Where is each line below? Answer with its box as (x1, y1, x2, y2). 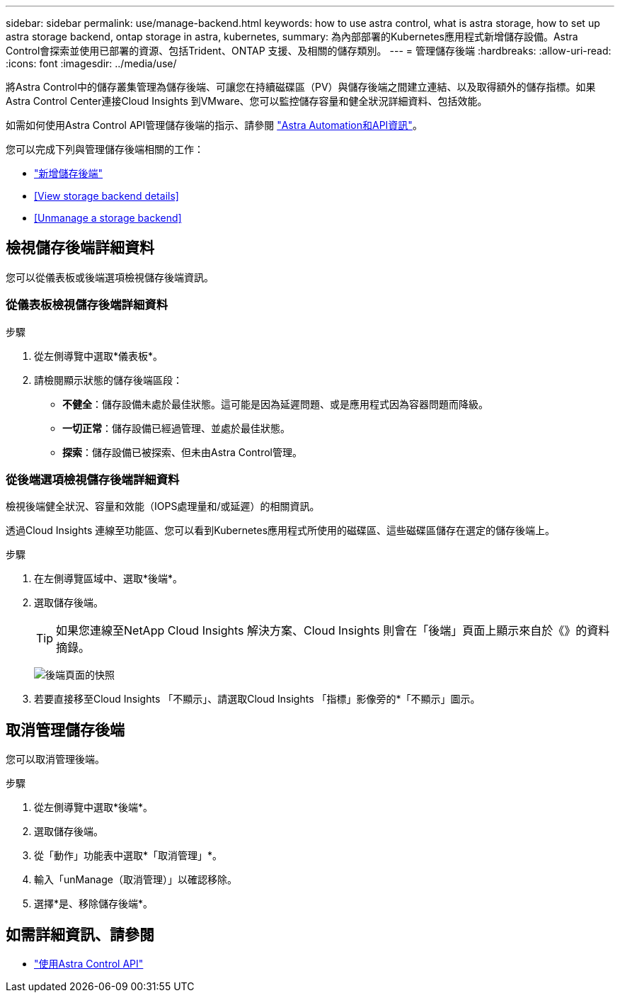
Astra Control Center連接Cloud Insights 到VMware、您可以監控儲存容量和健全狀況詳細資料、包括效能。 (6, 95, 488, 107)
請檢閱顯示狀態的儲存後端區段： (34, 373, 183, 386)
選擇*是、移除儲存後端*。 (34, 897, 154, 910)
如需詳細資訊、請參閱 (6, 925, 154, 943)
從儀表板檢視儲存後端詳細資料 (6, 297, 168, 312)
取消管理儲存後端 (6, 720, 125, 739)
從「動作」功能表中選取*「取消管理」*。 (34, 849, 223, 862)
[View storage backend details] (34, 190, 179, 202)
